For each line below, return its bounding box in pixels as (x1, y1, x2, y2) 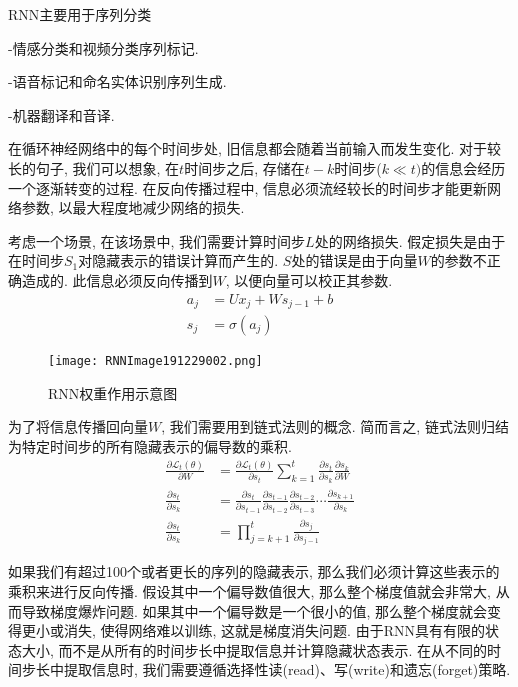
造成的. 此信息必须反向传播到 (21, 269, 213, 290)
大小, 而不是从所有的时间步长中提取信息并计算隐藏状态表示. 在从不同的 (21, 639, 488, 660)
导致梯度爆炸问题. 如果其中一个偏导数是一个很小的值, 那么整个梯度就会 (21, 600, 488, 621)
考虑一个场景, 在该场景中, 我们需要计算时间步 (8, 230, 306, 251)
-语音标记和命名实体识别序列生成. (8, 71, 227, 92)
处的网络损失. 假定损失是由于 (314, 230, 506, 251)
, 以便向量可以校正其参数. (225, 269, 393, 290)
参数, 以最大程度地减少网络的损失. (21, 197, 245, 218)
